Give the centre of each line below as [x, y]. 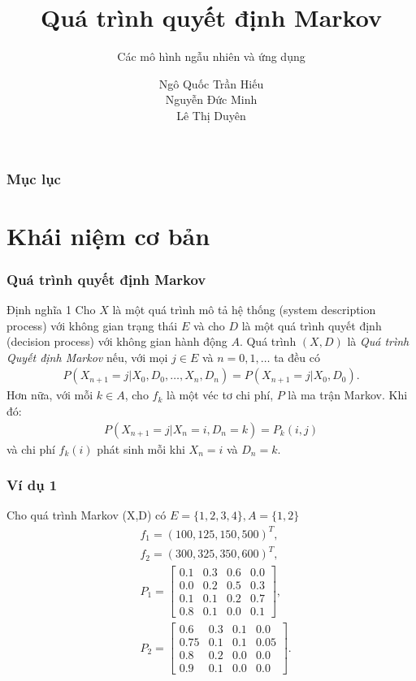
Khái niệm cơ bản [108, 235]
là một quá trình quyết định [312, 325]
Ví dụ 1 [32, 485]
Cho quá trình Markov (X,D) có [87, 515]
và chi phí [31, 448]
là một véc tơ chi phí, [220, 395]
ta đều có [297, 357]
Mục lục [34, 178]
